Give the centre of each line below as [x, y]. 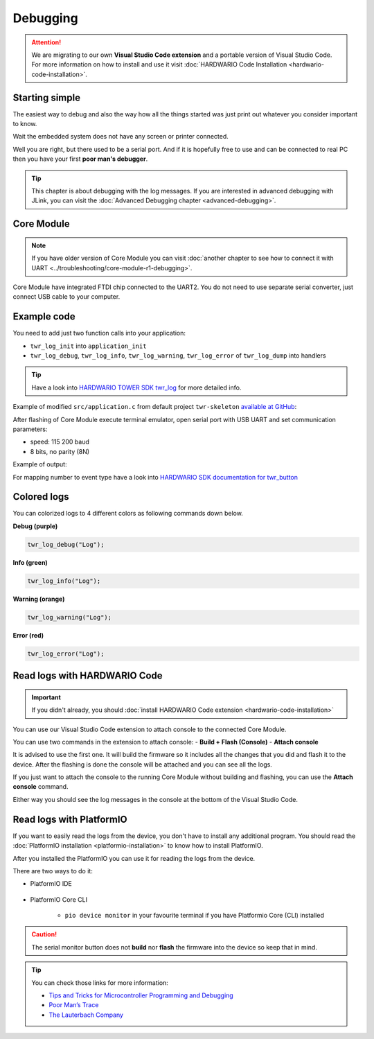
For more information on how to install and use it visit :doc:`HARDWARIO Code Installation [159, 64]
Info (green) [30, 562]
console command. [41, 787]
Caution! [44, 934]
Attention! [46, 42]
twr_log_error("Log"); [66, 654]
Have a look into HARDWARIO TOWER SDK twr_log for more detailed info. [136, 387]
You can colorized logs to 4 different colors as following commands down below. [128, 514]
